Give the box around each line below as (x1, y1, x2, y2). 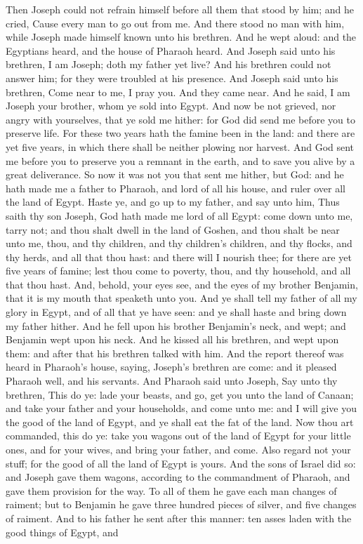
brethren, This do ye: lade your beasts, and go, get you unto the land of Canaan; (6, 387, 354, 402)
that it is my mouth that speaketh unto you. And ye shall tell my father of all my (6, 291, 357, 305)
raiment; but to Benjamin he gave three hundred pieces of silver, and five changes (6, 497, 357, 512)
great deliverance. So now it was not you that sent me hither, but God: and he (6, 167, 344, 182)
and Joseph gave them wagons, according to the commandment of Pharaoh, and (6, 470, 350, 484)
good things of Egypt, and (6, 524, 119, 539)
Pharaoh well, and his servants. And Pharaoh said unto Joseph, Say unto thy (6, 373, 338, 388)
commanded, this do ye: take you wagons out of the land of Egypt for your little (6, 428, 351, 443)
